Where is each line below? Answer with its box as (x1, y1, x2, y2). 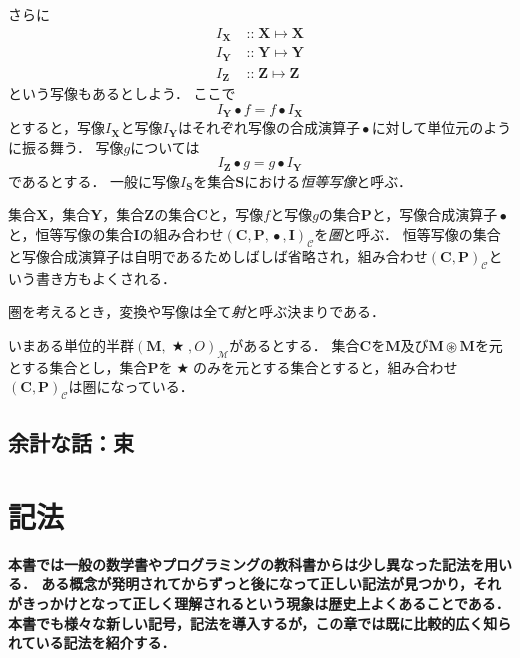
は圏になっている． (68, 376, 194, 397)
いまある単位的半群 (8, 334, 134, 355)
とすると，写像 (8, 117, 106, 138)
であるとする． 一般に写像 (8, 170, 181, 191)
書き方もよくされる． (35, 267, 176, 288)
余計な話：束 (8, 427, 134, 458)
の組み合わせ (139, 223, 224, 244)
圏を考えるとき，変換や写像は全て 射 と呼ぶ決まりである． (8, 301, 386, 322)
